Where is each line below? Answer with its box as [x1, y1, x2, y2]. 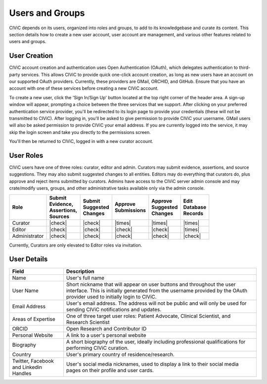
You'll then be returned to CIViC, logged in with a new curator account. [9, 138, 153, 144]
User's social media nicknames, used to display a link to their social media [66, 360, 239, 367]
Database [183, 203, 207, 210]
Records [183, 210, 204, 217]
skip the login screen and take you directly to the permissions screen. [9, 129, 151, 135]
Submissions [114, 206, 146, 213]
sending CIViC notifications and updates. [66, 306, 162, 313]
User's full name [66, 274, 105, 281]
